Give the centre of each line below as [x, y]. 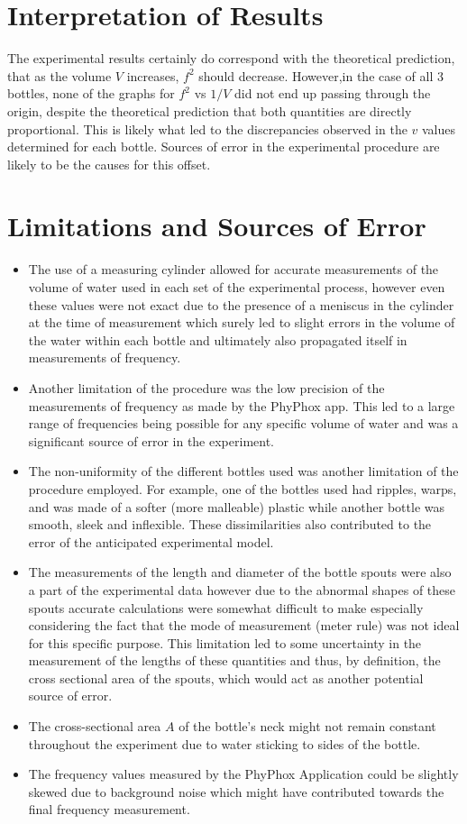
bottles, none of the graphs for [91, 93]
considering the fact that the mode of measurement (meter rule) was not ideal [244, 625]
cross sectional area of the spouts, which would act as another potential [226, 678]
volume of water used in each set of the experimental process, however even [237, 287]
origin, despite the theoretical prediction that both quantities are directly [210, 110]
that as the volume [60, 75]
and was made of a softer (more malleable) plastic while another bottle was [237, 506]
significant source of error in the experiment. [151, 440]
